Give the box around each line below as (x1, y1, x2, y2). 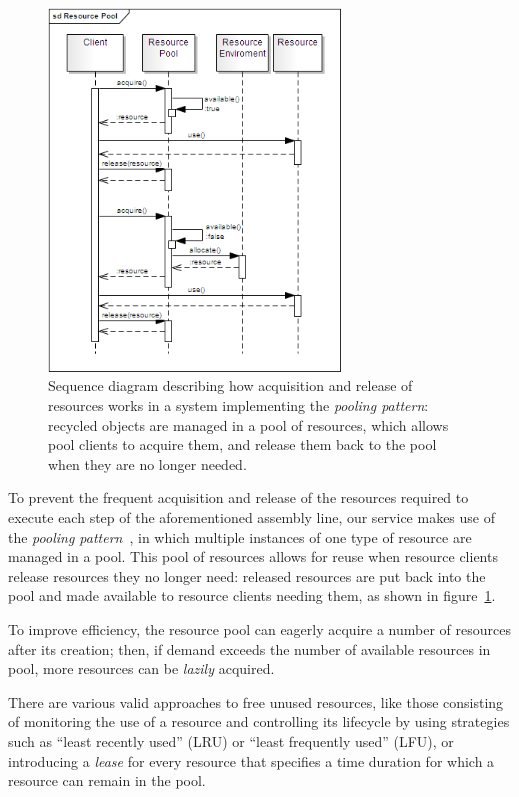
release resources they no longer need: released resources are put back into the (8, 565, 486, 586)
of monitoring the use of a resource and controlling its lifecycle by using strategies (8, 711, 510, 732)
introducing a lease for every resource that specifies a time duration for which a (8, 750, 495, 771)
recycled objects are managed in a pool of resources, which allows (48, 414, 449, 435)
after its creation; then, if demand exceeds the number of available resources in (8, 638, 491, 659)
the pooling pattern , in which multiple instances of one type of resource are (8, 526, 472, 547)
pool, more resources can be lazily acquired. (8, 658, 275, 679)
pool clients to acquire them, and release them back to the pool (48, 434, 437, 455)
